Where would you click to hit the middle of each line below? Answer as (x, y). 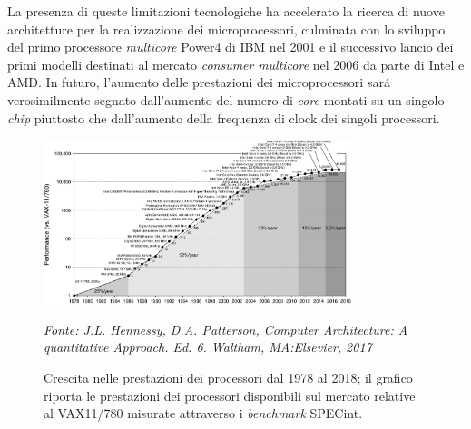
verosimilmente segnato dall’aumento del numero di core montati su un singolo (226, 99)
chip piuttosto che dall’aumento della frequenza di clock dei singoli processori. (224, 117)
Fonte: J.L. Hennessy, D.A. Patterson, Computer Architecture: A (226, 329)
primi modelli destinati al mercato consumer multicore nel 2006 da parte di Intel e (236, 64)
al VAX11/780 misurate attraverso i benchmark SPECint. (203, 413)
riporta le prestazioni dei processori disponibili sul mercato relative (230, 395)
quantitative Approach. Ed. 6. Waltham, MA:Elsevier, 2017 (208, 347)
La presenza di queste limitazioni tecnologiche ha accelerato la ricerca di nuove (226, 11)
